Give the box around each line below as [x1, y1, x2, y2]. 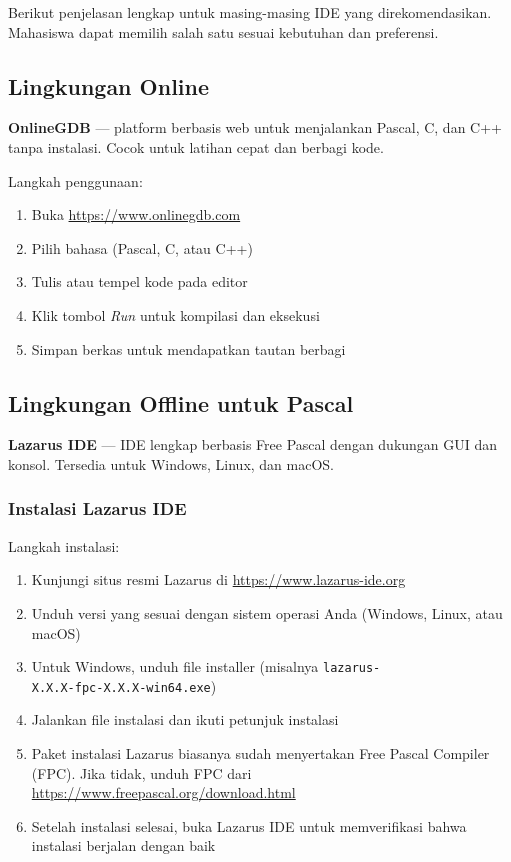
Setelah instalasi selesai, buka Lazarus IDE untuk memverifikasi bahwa [31, 815, 467, 836]
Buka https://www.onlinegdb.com [31, 204, 241, 225]
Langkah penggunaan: [8, 170, 143, 191]
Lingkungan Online [8, 70, 210, 101]
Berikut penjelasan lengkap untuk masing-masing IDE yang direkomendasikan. [8, 2, 492, 22]
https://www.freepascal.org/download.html [31, 782, 296, 803]
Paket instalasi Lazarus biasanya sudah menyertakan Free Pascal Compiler [31, 743, 490, 764]
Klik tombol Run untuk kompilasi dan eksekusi [31, 304, 320, 325]
